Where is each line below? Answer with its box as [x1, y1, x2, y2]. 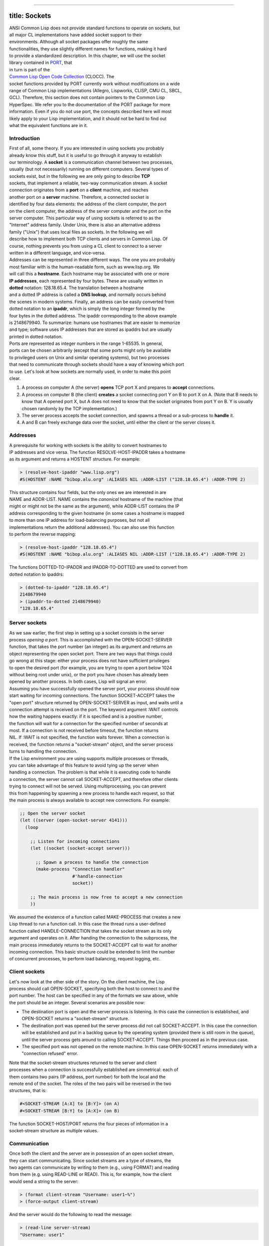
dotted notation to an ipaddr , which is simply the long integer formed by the [9, 306, 165, 311]
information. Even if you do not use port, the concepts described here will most [9, 109, 172, 115]
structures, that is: [9, 1088, 47, 1093]
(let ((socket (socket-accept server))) [30, 845, 131, 851]
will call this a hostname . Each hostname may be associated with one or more [9, 271, 169, 277]
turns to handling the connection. [9, 748, 78, 755]
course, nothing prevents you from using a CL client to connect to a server [9, 243, 162, 249]
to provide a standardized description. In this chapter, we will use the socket [9, 53, 165, 59]
